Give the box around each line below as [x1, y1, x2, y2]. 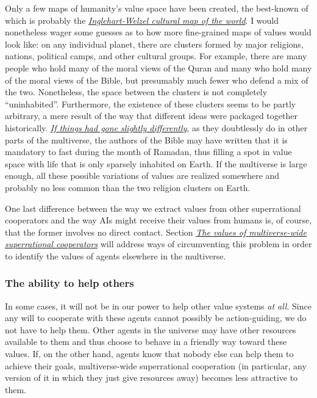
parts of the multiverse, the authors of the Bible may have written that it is [5, 133, 288, 146]
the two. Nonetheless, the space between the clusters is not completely [5, 85, 268, 98]
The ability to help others [5, 275, 134, 291]
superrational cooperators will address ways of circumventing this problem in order [5, 237, 312, 250]
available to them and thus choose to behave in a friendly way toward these [5, 335, 287, 348]
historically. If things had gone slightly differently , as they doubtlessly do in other [5, 121, 308, 134]
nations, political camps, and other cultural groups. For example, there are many [5, 49, 307, 62]
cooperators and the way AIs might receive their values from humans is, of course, [5, 214, 312, 226]
